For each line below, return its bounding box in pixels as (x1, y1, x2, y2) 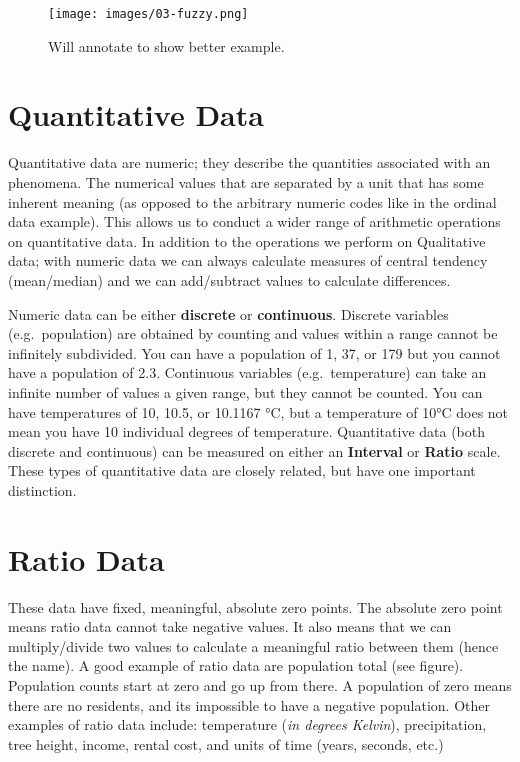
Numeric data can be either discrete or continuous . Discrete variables (8, 303, 449, 324)
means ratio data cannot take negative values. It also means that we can (8, 616, 452, 637)
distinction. (8, 479, 77, 500)
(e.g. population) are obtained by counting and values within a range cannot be (8, 323, 498, 344)
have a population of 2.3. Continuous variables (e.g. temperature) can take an (8, 362, 487, 383)
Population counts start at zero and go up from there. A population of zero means (8, 674, 512, 695)
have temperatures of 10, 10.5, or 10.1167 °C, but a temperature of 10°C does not (8, 401, 509, 422)
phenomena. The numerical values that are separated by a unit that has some (8, 171, 484, 192)
